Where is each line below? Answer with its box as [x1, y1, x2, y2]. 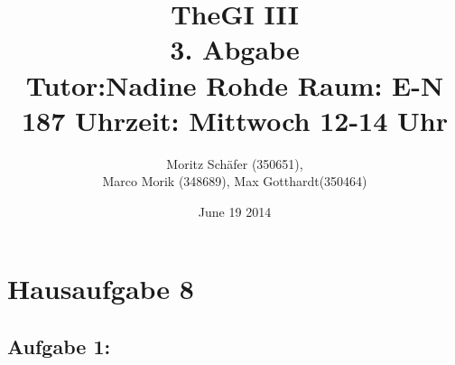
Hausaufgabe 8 [7, 270, 194, 307]
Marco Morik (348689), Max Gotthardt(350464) [102, 172, 367, 191]
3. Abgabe [170, 31, 300, 68]
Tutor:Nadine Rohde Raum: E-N [25, 66, 444, 103]
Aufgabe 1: [7, 332, 111, 360]
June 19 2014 [198, 201, 272, 220]
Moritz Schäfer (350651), [166, 154, 303, 173]
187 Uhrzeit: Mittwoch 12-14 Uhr [22, 101, 448, 138]
